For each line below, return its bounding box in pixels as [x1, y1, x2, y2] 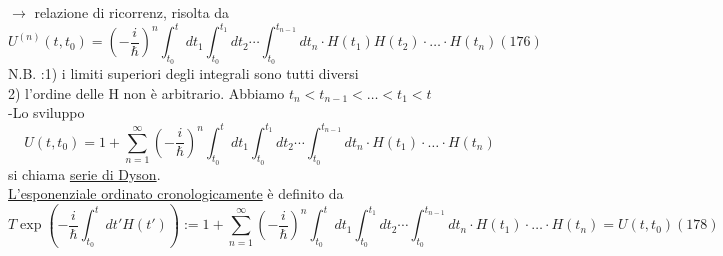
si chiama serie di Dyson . [8, 163, 161, 184]
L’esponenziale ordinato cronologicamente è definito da [8, 183, 344, 204]
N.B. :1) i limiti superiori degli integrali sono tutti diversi [8, 63, 359, 84]
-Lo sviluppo [8, 102, 85, 123]
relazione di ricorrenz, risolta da [34, 2, 230, 22]
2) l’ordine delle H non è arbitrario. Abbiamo [8, 82, 285, 103]
